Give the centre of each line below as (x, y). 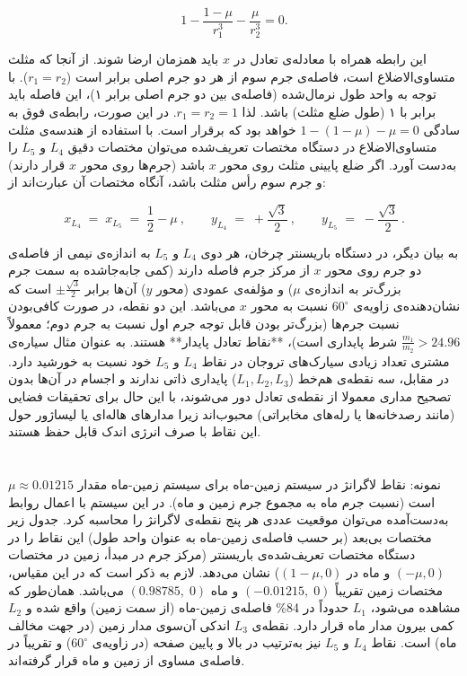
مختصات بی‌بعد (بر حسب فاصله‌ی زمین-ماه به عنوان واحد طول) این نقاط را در (220, 536)
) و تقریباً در (40, 642)
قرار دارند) (37, 164)
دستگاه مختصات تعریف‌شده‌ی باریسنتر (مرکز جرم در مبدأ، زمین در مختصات (212, 554)
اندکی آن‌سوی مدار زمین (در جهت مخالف (119, 624)
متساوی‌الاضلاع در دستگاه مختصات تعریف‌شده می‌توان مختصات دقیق (252, 147)
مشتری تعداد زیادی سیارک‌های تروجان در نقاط (326, 360)
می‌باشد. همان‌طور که (66, 589)
